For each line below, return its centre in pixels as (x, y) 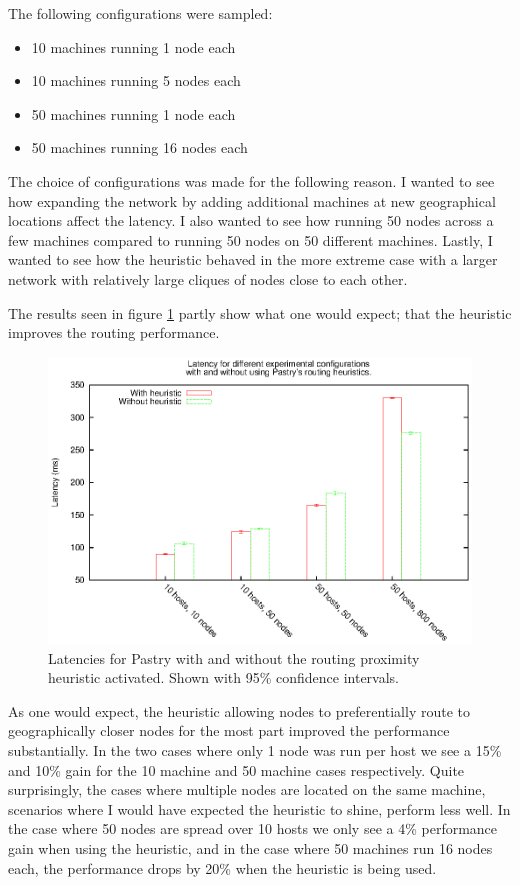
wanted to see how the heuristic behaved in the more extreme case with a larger (253, 259)
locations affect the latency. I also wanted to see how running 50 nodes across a (251, 220)
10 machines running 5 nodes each (136, 80)
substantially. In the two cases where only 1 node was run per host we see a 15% (255, 750)
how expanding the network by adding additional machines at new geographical (252, 200)
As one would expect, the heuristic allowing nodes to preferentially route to (239, 710)
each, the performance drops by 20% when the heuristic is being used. (222, 867)
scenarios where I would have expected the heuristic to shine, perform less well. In (259, 808)
